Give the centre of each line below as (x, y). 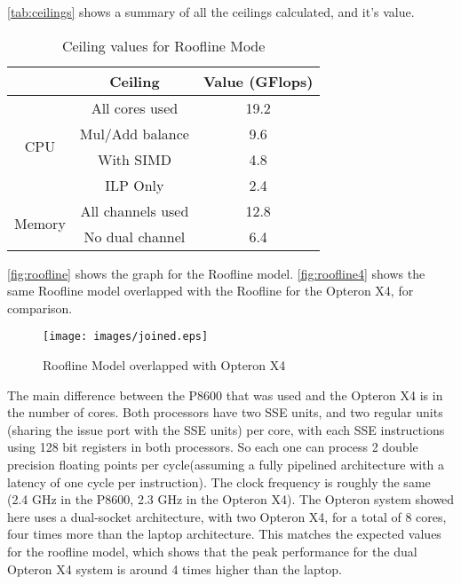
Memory (40, 224)
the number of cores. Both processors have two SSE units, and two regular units (225, 412)
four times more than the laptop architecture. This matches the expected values (224, 534)
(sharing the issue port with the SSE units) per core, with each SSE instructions (226, 429)
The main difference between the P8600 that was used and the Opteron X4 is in (225, 395)
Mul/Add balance (134, 133)
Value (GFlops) (258, 81)
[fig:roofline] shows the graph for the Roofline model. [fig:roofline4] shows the (216, 273)
